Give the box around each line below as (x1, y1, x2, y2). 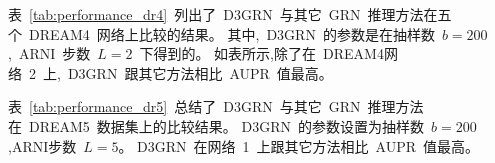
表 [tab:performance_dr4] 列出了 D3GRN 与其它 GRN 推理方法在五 (8, 4, 452, 24)
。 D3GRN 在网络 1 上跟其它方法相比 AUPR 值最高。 (118, 135, 480, 156)
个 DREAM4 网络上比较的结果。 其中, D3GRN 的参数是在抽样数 (8, 23, 435, 44)
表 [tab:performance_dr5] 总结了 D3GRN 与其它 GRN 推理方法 (8, 96, 424, 117)
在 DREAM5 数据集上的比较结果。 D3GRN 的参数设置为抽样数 (8, 115, 425, 136)
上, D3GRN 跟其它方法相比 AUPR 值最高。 (42, 62, 333, 83)
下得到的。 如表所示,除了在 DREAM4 (139, 43, 384, 64)
